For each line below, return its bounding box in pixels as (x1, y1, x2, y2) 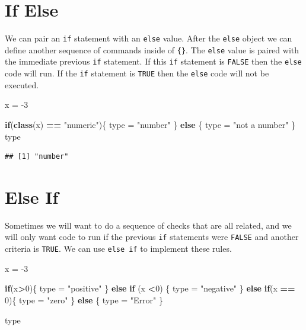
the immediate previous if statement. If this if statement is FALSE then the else (5, 55, 302, 68)
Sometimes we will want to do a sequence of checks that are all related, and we (5, 219, 292, 231)
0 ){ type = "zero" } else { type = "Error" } (5, 293, 163, 306)
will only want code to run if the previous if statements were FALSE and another (5, 230, 299, 243)
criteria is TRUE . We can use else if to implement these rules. (5, 242, 232, 255)
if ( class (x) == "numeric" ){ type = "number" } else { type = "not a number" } (5, 118, 296, 130)
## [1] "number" (5, 152, 69, 161)
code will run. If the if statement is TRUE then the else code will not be (5, 67, 269, 79)
